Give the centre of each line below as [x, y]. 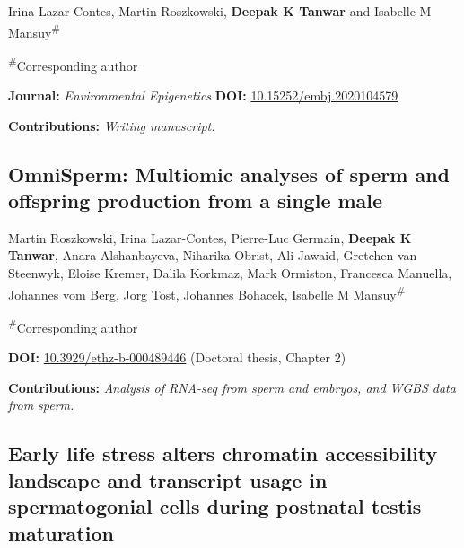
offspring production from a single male [196, 200]
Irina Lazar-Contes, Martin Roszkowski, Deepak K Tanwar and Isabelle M [220, 11]
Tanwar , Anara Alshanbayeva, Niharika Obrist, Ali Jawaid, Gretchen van [213, 255]
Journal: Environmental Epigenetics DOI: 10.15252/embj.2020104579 [203, 96]
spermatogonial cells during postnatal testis [215, 506]
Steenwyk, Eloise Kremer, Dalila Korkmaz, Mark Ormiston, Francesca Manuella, [230, 273]
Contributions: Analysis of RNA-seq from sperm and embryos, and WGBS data [232, 387]
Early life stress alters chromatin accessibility [223, 453]
